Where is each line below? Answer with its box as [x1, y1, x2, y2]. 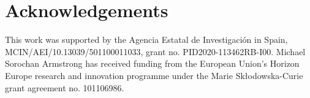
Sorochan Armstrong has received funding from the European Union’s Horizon [5, 57, 300, 70]
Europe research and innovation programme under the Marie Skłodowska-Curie [5, 69, 303, 81]
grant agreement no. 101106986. [5, 81, 124, 94]
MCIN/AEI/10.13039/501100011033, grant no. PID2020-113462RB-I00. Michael [5, 45, 306, 58]
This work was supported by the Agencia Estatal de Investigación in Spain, [5, 33, 288, 46]
